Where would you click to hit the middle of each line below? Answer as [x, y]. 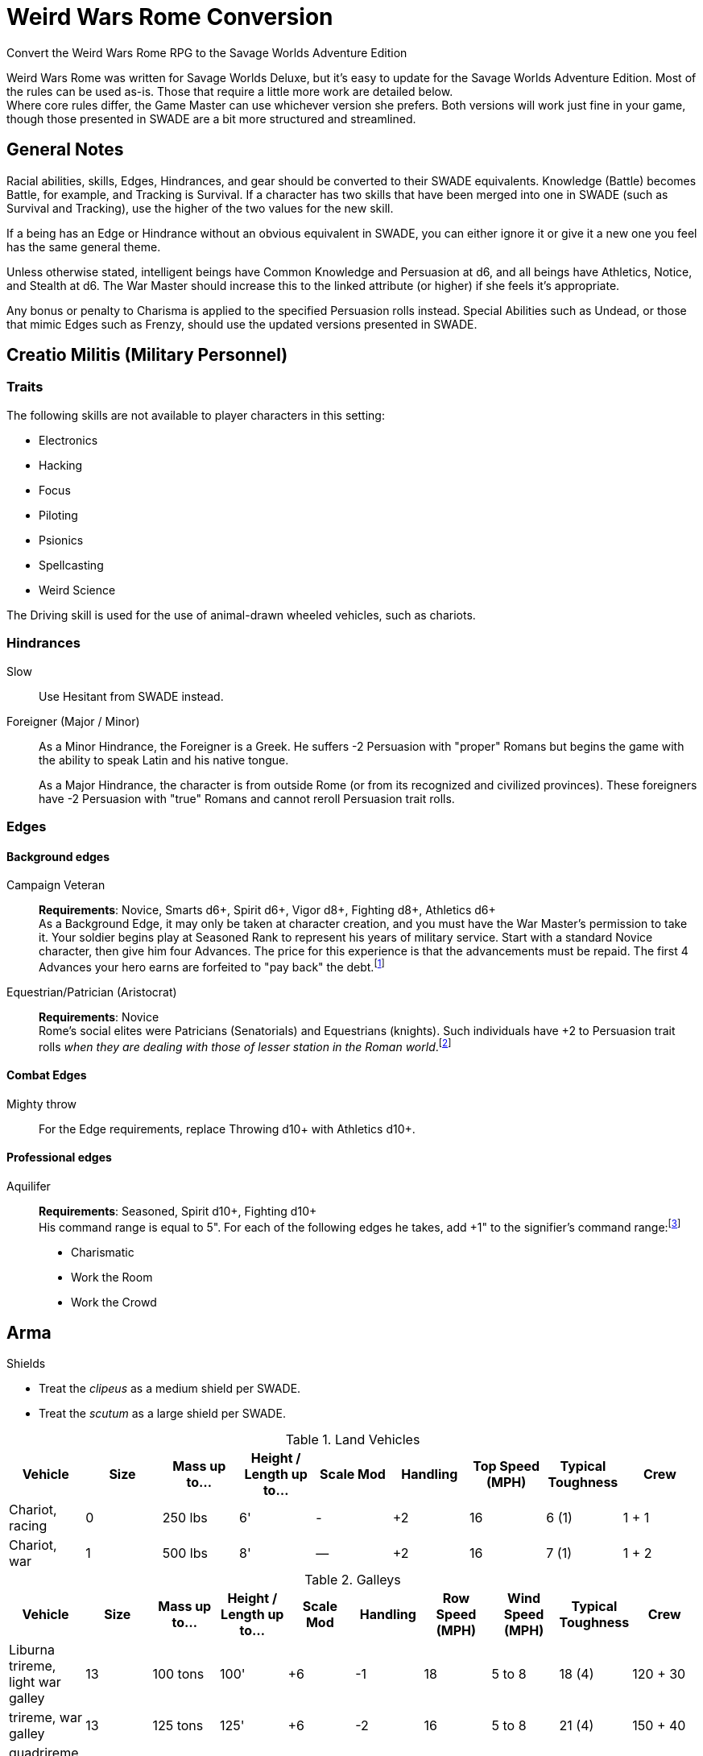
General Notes [65, 150]
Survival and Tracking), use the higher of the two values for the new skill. [200, 208]
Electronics [68, 440]
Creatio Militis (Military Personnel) [147, 355]
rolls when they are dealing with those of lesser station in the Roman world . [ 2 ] [245, 1045]
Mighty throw [42, 1104]
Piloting [58, 515]
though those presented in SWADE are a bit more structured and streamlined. [211, 118]
